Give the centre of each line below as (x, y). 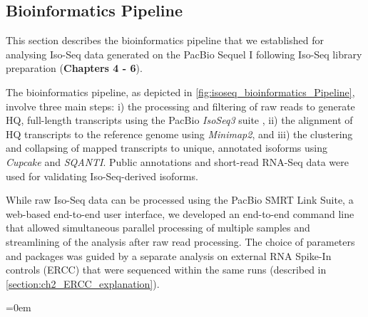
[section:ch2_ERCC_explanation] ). (83, 283)
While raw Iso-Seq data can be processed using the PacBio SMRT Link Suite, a (180, 200)
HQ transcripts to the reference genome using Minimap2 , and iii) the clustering (179, 134)
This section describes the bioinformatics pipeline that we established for (165, 40)
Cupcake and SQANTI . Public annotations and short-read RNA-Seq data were (177, 161)
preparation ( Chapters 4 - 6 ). (74, 68)
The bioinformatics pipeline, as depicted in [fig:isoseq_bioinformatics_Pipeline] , (180, 92)
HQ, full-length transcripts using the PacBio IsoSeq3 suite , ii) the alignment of (179, 120)
